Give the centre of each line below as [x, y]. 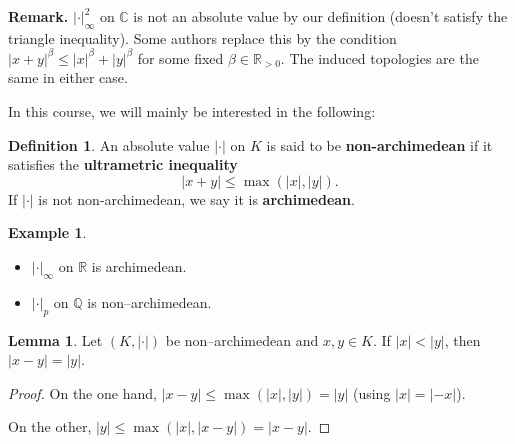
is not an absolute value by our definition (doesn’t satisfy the [320, 16]
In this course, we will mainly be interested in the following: [192, 111]
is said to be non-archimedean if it [379, 144]
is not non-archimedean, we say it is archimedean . [196, 198]
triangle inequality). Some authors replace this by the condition [202, 37]
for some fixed [180, 57]
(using [371, 392]
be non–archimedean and [242, 339]
